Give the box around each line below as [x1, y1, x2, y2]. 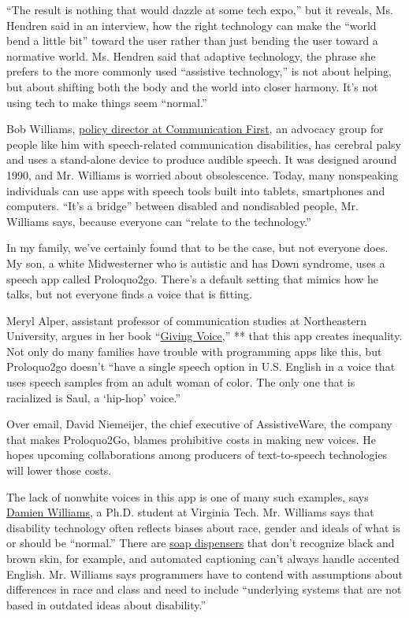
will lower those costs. [6, 462, 112, 479]
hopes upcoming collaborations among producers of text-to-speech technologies [6, 446, 388, 463]
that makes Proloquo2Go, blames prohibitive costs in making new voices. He [6, 431, 376, 447]
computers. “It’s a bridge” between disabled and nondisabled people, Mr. [6, 198, 359, 214]
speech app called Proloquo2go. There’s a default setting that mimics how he [6, 270, 378, 287]
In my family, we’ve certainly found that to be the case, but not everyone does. [6, 239, 389, 256]
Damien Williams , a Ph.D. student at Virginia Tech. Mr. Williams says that [6, 504, 374, 520]
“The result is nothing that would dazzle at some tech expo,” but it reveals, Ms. [6, 2, 393, 17]
